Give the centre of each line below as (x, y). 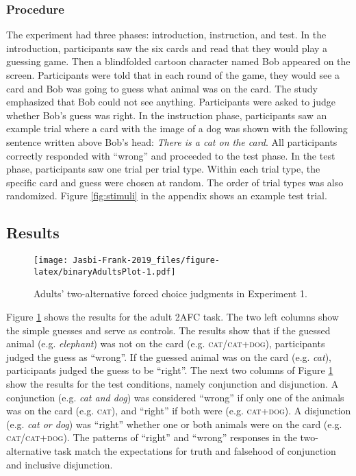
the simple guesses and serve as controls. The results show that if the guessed (168, 330)
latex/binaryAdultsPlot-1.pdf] (105, 272)
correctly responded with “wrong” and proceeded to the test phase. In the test (171, 155)
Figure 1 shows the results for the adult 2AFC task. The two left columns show (173, 317)
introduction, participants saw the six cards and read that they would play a (167, 48)
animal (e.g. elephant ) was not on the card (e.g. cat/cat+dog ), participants (166, 343)
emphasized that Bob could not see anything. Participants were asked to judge (171, 102)
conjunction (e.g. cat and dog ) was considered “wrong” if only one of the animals (175, 397)
